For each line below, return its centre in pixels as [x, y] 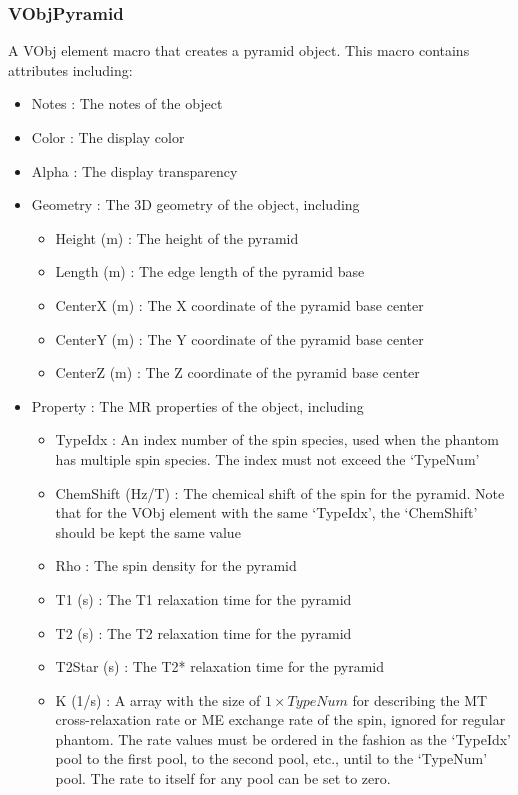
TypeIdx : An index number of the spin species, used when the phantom [277, 439]
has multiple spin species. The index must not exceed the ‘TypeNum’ [267, 458]
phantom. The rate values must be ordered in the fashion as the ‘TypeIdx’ [283, 738]
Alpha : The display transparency [134, 170]
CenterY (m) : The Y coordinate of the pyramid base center [239, 338]
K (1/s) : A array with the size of [158, 699]
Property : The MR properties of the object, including [197, 405]
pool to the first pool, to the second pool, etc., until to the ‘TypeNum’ [271, 758]
